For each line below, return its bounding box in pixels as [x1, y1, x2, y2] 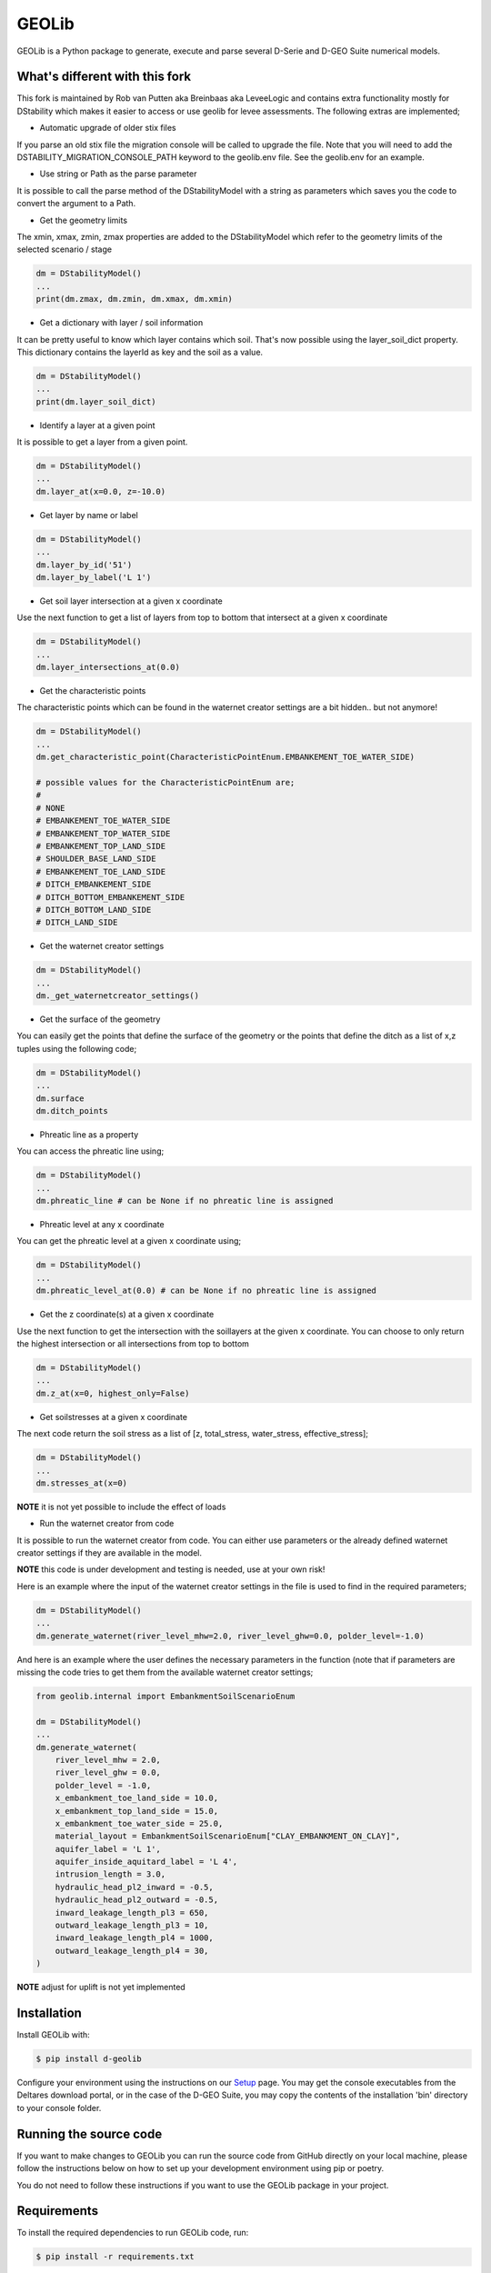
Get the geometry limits [39, 215, 127, 225]
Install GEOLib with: [16, 2029, 90, 2040]
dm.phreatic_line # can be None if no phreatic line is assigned [35, 1196, 334, 1207]
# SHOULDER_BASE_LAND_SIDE [35, 854, 156, 864]
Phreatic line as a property [39, 1128, 139, 1140]
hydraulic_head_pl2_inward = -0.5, [55, 1882, 214, 1892]
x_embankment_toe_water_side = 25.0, [55, 1818, 224, 1828]
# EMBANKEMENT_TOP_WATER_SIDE [35, 828, 171, 838]
